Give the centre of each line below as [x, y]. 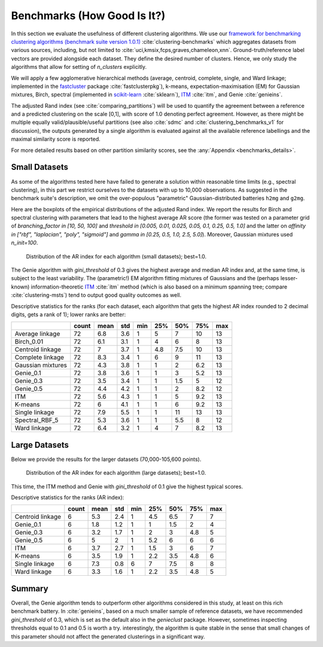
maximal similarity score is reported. [56, 139]
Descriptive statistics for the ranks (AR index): [68, 497]
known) [20, 287]
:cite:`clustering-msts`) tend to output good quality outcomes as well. [96, 295]
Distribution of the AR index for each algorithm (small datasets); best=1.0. [116, 256]
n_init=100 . [25, 243]
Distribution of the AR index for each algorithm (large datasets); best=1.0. [116, 473]
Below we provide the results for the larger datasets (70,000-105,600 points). [106, 459]
